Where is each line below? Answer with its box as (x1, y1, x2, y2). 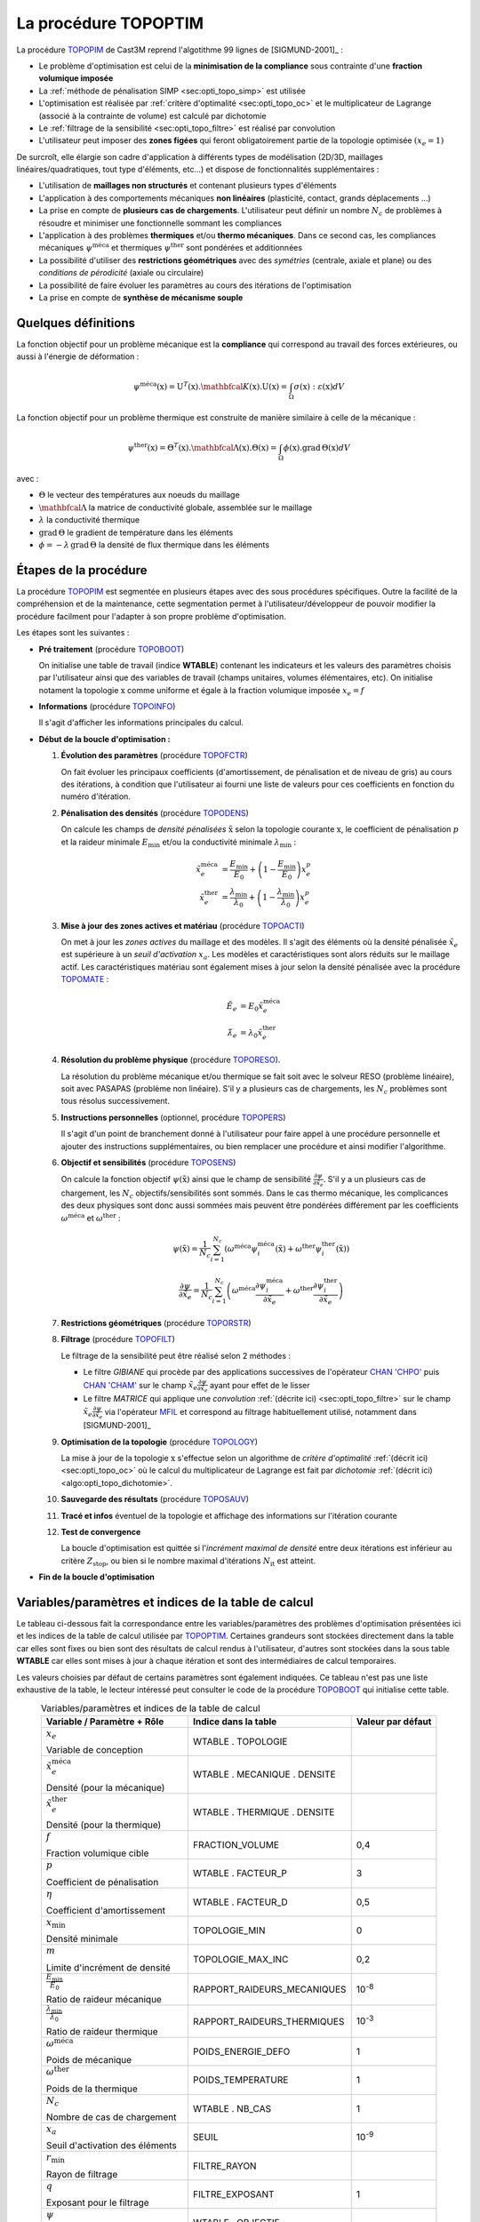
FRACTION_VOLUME (192, 1839, 280, 1851)
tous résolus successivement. (60, 1096, 171, 1107)
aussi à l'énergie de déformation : (16, 351, 140, 362)
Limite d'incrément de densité (45, 1961, 171, 1973)
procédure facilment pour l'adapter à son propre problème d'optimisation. (16, 611, 286, 621)
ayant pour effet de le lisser (209, 1379, 310, 1390)
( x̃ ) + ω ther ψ (275, 1243, 323, 1254)
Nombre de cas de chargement (45, 2111, 177, 2123)
